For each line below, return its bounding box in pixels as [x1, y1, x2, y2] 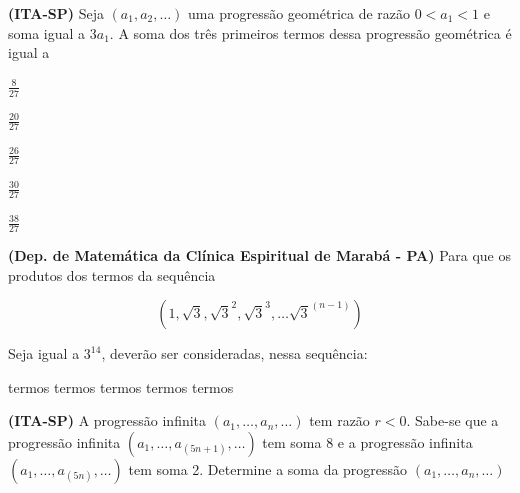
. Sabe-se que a [406, 410, 499, 431]
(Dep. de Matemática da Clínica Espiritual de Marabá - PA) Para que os [8, 244, 511, 265]
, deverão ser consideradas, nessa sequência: [101, 343, 368, 364]
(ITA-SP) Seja [8, 3, 104, 23]
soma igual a [8, 22, 86, 43]
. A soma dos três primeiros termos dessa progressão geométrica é [109, 22, 512, 43]
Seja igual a [8, 343, 80, 364]
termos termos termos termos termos [8, 376, 234, 397]
